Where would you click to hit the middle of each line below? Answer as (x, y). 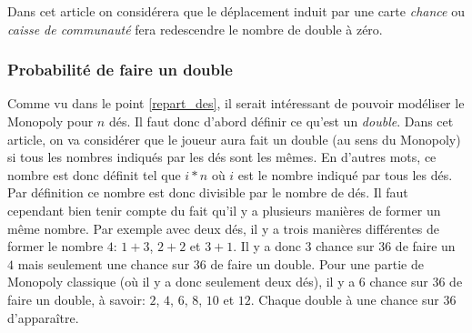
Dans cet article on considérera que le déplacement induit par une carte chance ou (236, 11)
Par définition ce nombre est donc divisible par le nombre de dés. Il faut (208, 192)
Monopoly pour (50, 121)
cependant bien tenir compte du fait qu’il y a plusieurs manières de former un (224, 210)
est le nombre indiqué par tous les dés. (345, 174)
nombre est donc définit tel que (94, 174)
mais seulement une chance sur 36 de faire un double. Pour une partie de (221, 263)
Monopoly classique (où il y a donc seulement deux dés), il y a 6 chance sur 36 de (235, 282)
